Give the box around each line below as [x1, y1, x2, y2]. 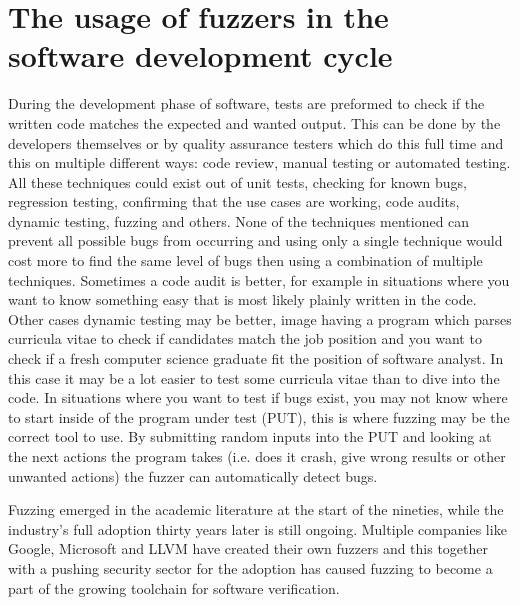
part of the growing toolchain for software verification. [8, 577, 340, 598]
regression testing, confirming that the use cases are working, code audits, [8, 191, 460, 212]
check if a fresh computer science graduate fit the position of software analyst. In [8, 348, 504, 369]
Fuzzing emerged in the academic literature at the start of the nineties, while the [8, 499, 504, 520]
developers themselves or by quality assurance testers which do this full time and [8, 132, 504, 153]
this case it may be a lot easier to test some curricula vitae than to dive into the [8, 367, 500, 388]
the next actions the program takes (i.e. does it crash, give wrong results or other [8, 446, 506, 466]
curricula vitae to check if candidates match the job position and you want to [8, 328, 482, 349]
